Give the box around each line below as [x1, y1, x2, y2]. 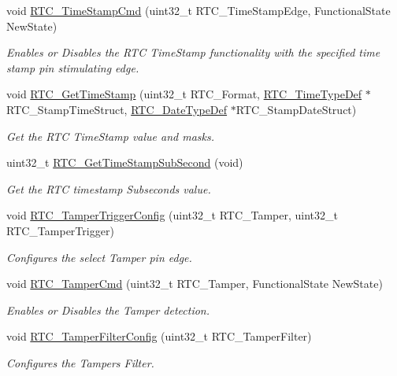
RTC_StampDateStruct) [236, 101, 357, 117]
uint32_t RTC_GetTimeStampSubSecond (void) [6, 154, 243, 171]
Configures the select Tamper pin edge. [6, 249, 192, 265]
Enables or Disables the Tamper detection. [6, 301, 210, 318]
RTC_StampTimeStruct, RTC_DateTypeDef [6, 101, 228, 117]
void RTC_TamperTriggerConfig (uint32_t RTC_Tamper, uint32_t [6, 207, 338, 223]
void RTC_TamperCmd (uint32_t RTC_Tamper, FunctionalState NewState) [6, 275, 383, 292]
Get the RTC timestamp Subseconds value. [6, 180, 211, 197]
